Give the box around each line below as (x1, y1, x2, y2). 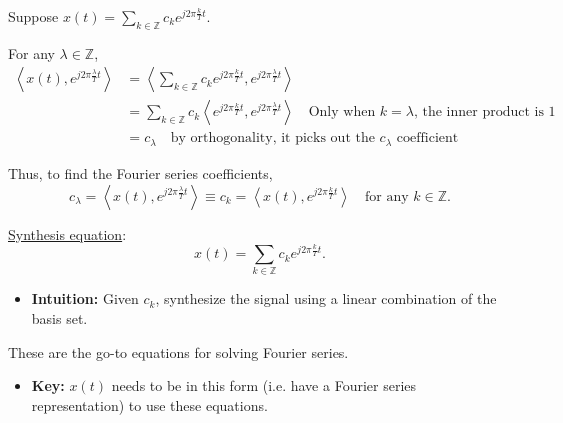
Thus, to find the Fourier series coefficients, (8, 162, 273, 183)
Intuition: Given (31, 288, 139, 309)
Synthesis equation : (8, 223, 127, 244)
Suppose (8, 6, 59, 26)
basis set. (31, 307, 88, 328)
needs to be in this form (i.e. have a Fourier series (111, 375, 417, 396)
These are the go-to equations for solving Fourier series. (8, 341, 349, 362)
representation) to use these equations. (31, 394, 268, 415)
